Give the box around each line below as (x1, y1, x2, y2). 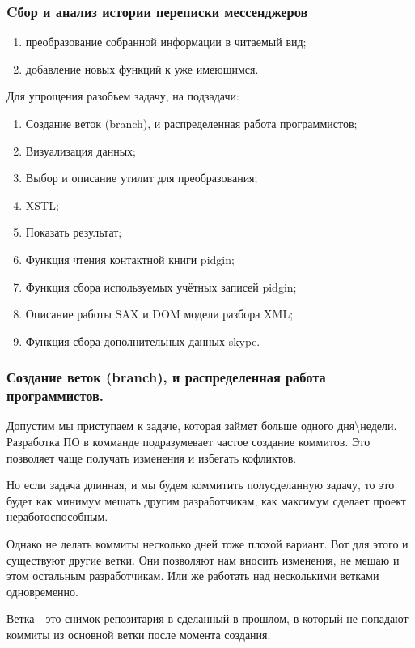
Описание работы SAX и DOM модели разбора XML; (25, 305, 294, 322)
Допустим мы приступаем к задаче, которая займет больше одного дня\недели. (6, 417, 397, 434)
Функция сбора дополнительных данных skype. (25, 332, 260, 349)
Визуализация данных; (25, 142, 136, 159)
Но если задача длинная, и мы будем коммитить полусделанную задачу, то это (6, 476, 395, 493)
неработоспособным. (6, 508, 108, 525)
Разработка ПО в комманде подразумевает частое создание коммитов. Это (6, 433, 371, 450)
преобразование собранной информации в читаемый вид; (25, 33, 307, 50)
